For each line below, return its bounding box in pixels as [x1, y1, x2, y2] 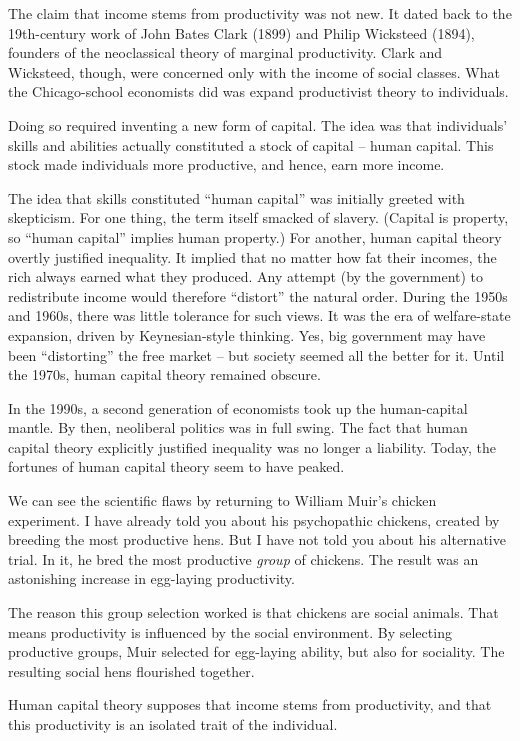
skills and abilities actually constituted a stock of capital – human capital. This [8, 134, 494, 155]
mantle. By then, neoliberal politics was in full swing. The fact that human [8, 417, 468, 438]
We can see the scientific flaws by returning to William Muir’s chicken [8, 490, 437, 511]
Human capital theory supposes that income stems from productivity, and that [8, 694, 492, 715]
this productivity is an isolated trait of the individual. [8, 714, 338, 734]
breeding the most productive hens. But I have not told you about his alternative [8, 529, 506, 550]
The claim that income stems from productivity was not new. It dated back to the [8, 3, 512, 23]
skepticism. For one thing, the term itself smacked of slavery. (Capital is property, [8, 207, 509, 228]
